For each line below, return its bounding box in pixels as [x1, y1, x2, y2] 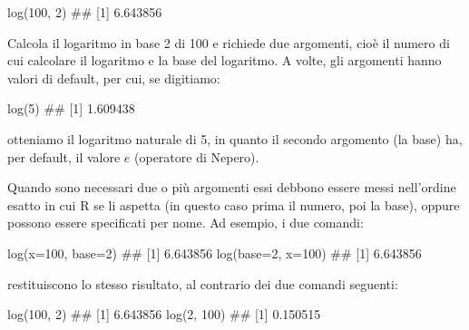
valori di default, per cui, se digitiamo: [7, 68, 220, 87]
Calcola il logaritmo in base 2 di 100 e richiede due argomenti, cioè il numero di [7, 33, 450, 52]
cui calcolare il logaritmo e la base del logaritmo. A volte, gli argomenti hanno [7, 51, 442, 70]
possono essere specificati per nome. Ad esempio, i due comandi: [7, 213, 364, 232]
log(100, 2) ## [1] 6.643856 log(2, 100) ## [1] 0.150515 [7, 305, 321, 324]
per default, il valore [7, 147, 121, 166]
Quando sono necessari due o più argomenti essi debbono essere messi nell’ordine [7, 178, 456, 197]
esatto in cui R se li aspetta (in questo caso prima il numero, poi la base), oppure [7, 195, 460, 214]
